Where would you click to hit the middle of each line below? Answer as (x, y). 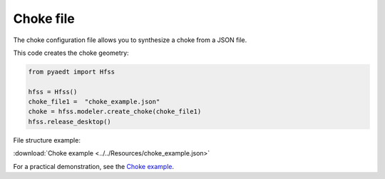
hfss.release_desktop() (70, 122)
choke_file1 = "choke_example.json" (94, 102)
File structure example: (47, 140)
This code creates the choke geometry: (71, 53)
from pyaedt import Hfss (72, 72)
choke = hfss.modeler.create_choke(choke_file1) (115, 112)
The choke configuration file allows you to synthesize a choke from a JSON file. (130, 40)
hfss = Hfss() (53, 92)
